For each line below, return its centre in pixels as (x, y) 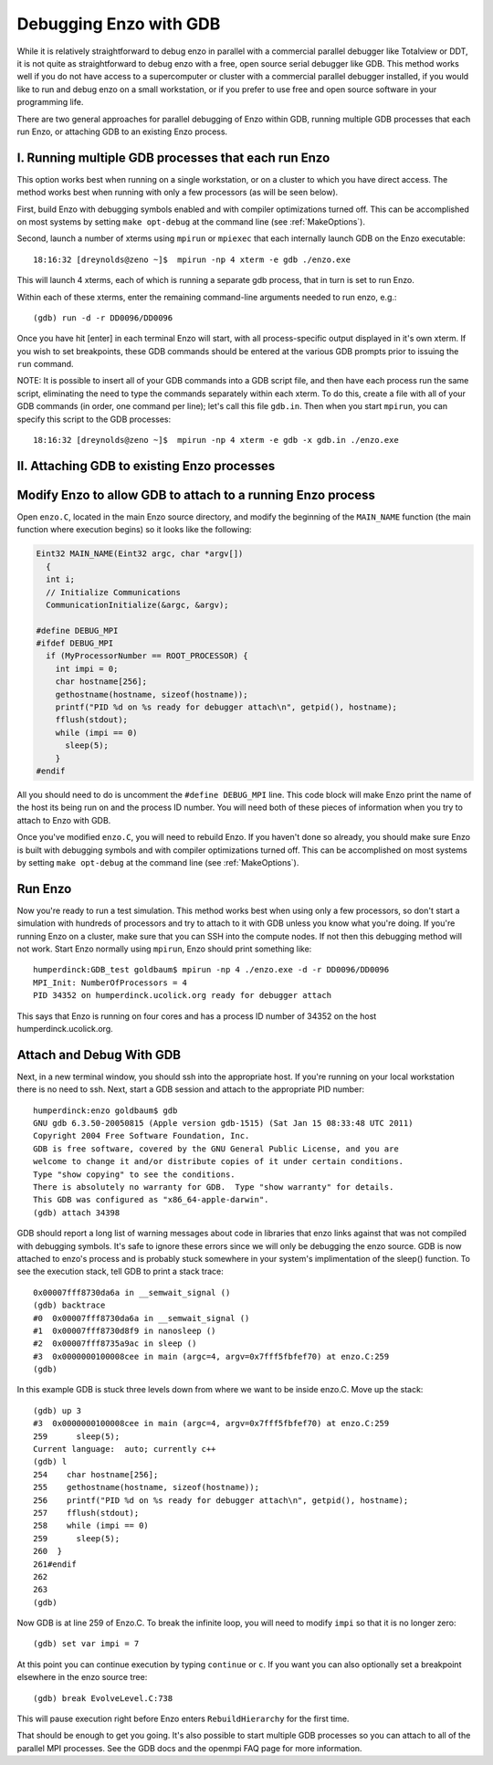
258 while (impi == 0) (91, 1526)
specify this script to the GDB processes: (94, 419)
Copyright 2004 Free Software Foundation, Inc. (142, 1136)
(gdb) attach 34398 (77, 1213)
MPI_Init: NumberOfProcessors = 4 (110, 982)
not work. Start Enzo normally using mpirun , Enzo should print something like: (164, 949)
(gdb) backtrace (69, 1305)
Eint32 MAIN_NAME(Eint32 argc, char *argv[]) (140, 554)
